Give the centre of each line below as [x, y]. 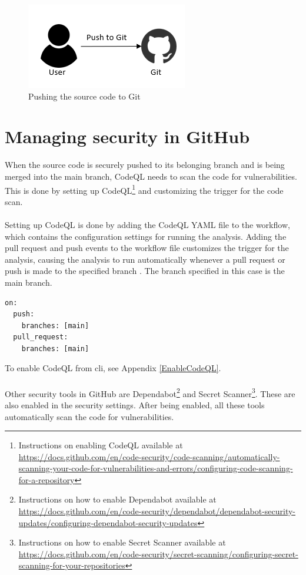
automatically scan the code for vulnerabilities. [89, 416]
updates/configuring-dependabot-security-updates [108, 522]
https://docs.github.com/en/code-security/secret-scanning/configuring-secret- [158, 553]
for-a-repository [46, 479]
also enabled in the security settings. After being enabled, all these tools [135, 404]
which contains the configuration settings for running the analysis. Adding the [146, 236]
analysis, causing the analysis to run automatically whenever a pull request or [145, 259]
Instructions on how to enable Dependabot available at [117, 499]
